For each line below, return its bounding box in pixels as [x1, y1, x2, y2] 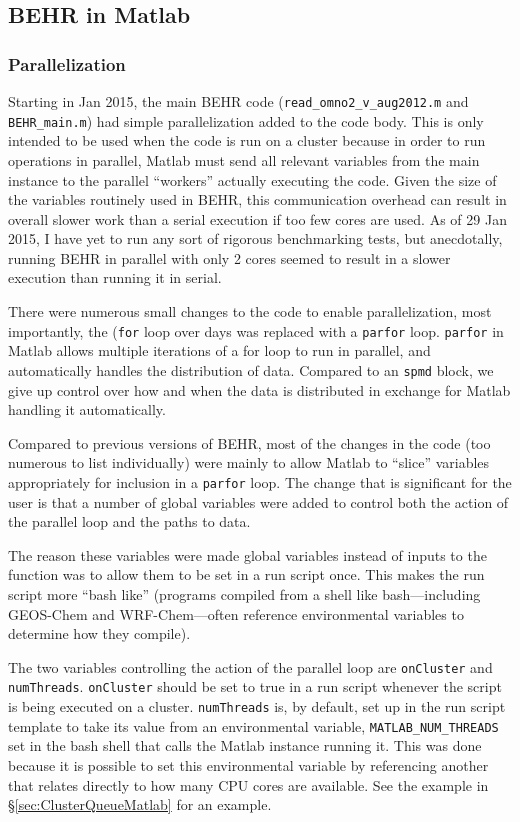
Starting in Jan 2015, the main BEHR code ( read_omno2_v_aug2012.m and [8, 91, 469, 111]
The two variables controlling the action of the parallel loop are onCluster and [8, 656, 493, 677]
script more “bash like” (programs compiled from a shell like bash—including [8, 583, 481, 604]
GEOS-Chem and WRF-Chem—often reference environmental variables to [8, 603, 464, 624]
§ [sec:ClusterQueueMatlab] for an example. [8, 794, 272, 815]
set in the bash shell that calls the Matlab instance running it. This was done [8, 735, 482, 756]
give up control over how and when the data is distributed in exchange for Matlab [8, 379, 511, 400]
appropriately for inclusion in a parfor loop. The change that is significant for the [8, 471, 512, 492]
